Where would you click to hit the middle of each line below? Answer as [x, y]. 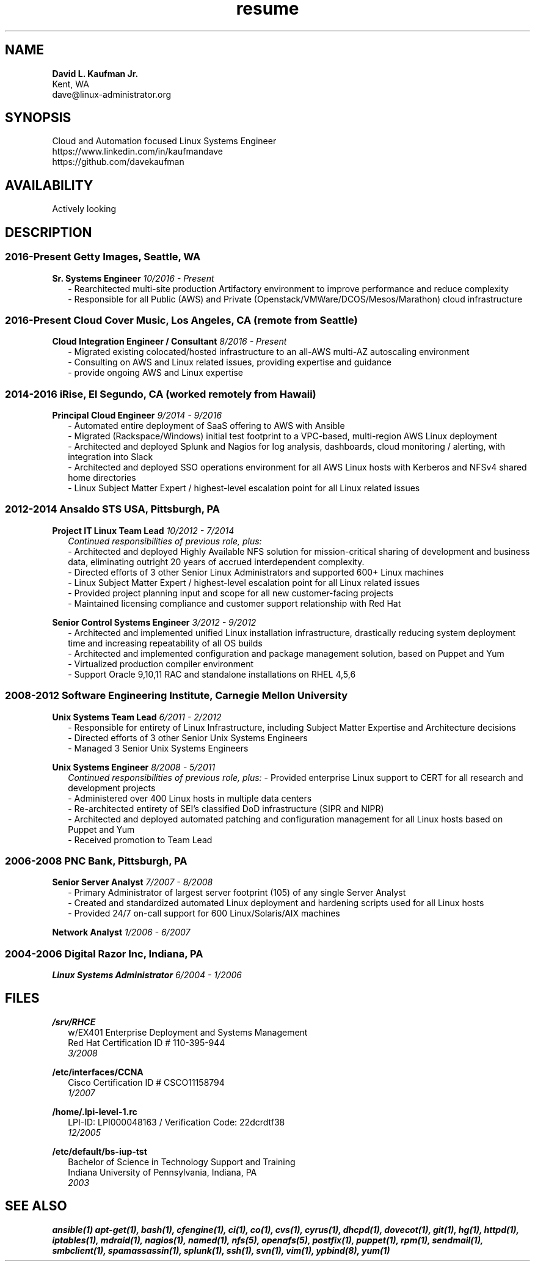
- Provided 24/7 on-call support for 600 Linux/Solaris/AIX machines [204, 913]
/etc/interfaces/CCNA [98, 1072]
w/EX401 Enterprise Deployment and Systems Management [188, 1032]
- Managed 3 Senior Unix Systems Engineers [158, 748]
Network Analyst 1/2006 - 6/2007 [121, 932]
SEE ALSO [36, 1206]
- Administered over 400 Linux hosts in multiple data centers [190, 798]
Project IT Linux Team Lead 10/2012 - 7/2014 [143, 530]
